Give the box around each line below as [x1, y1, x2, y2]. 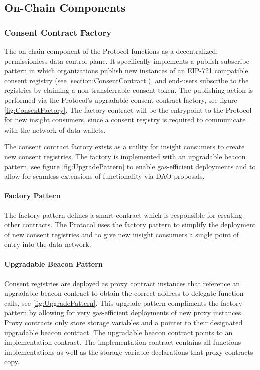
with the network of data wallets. [4, 124, 106, 135]
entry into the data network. [4, 239, 91, 250]
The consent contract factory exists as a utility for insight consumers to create [4, 141, 245, 152]
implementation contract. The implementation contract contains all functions [4, 337, 241, 347]
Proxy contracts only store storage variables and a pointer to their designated [4, 317, 243, 328]
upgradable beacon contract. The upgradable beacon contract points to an [4, 327, 233, 337]
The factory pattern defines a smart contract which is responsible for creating [4, 209, 243, 220]
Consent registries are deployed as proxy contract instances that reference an [4, 278, 240, 288]
